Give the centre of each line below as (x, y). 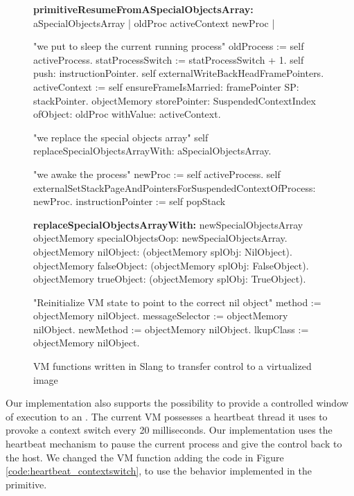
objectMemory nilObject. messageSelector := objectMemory (161, 316)
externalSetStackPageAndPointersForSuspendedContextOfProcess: (175, 187)
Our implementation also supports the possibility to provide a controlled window (177, 403)
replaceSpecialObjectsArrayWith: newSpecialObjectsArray (168, 224)
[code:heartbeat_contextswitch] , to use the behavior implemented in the (159, 471)
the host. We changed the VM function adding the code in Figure (145, 457)
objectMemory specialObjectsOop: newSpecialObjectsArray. (160, 238)
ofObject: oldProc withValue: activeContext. (127, 114)
